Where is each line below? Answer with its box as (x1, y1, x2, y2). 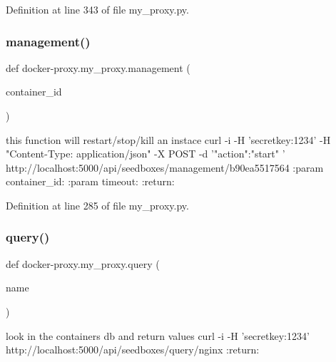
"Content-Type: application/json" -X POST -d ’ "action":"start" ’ (6, 146, 285, 161)
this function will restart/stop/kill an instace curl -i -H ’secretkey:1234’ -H (6, 132, 331, 147)
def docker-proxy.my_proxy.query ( (6, 256, 160, 271)
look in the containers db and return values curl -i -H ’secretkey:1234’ (6, 328, 310, 343)
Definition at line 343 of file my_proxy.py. (6, 2, 189, 16)
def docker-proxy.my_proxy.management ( (6, 60, 190, 75)
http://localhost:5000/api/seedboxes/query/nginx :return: (6, 342, 260, 357)
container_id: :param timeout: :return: (6, 174, 175, 189)
